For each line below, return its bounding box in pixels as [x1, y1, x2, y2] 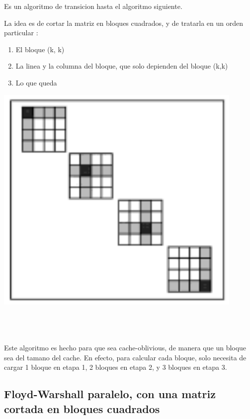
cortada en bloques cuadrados [4, 401, 160, 416]
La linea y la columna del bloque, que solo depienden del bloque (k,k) [15, 61, 228, 71]
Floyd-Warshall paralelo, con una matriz [4, 386, 216, 402]
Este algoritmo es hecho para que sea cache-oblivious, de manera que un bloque [4, 342, 247, 352]
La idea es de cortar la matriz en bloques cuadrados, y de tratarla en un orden [4, 17, 243, 28]
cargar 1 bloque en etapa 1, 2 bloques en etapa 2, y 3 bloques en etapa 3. [4, 362, 227, 372]
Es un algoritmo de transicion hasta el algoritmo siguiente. [4, 1, 182, 11]
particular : [4, 27, 38, 38]
